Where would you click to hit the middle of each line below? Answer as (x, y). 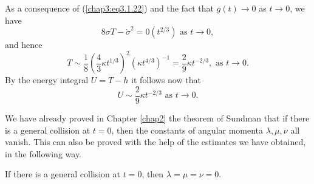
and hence (24, 45)
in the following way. (43, 153)
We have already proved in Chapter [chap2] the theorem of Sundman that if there (157, 118)
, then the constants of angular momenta (187, 130)
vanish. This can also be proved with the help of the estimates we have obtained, (155, 142)
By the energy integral (47, 80)
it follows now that (166, 80)
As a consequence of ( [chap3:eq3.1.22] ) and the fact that (109, 8)
